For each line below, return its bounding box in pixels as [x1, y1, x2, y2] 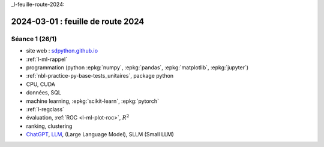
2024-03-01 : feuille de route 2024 [11, 16, 145, 26]
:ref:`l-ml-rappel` [26, 56, 68, 63]
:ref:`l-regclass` [26, 105, 65, 113]
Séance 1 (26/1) [11, 35, 57, 43]
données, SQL [26, 89, 61, 96]
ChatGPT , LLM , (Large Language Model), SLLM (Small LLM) [26, 131, 174, 138]
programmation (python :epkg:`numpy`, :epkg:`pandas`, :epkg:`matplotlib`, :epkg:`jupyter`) [26, 63, 249, 71]
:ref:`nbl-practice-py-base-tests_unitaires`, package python [26, 72, 174, 79]
